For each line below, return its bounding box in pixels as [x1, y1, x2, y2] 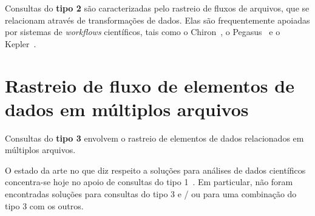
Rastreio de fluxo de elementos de [5, 73, 294, 97]
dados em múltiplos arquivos [5, 96, 249, 121]
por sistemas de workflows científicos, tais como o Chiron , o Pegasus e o [5, 25, 280, 38]
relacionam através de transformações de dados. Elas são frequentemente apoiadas [5, 13, 310, 26]
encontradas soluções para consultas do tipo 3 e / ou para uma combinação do [5, 188, 297, 200]
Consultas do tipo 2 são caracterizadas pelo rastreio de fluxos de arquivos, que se [5, 2, 310, 14]
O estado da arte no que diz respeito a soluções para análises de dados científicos [5, 163, 306, 176]
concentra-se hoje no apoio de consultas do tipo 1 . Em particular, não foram [5, 175, 293, 188]
